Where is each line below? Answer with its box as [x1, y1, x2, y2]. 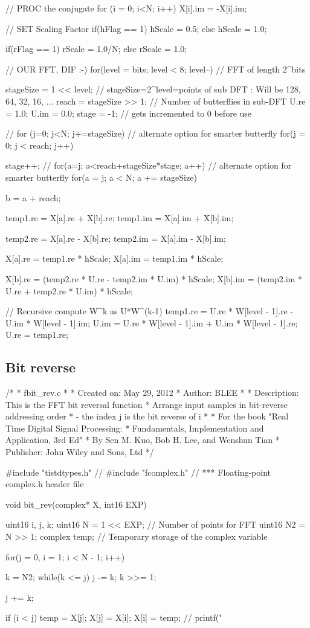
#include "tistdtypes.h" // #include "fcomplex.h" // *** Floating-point [5, 465, 271, 478]
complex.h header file [5, 477, 84, 490]
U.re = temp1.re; [5, 328, 68, 341]
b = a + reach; [5, 191, 61, 204]
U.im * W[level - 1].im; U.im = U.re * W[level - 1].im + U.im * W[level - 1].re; [5, 316, 298, 329]
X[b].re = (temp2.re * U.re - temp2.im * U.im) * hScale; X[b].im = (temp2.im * [5, 272, 302, 285]
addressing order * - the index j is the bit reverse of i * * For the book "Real [5, 410, 289, 422]
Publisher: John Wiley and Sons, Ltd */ [5, 445, 154, 458]
